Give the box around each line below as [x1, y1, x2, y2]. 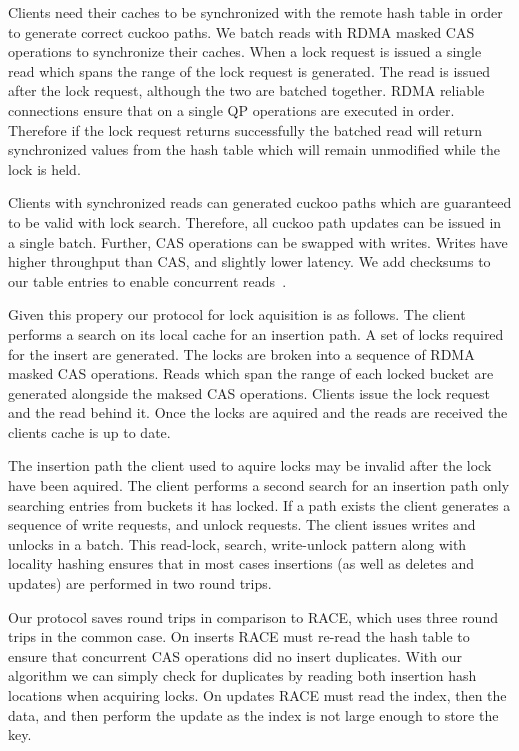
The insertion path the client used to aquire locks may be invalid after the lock [8, 455, 492, 476]
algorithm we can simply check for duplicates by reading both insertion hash [8, 665, 477, 686]
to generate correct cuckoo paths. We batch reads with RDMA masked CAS [8, 21, 475, 42]
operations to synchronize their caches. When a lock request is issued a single [8, 41, 482, 62]
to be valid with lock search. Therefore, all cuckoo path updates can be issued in [8, 211, 502, 232]
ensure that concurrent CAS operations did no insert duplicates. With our [8, 645, 463, 666]
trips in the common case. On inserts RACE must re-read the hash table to [8, 626, 470, 647]
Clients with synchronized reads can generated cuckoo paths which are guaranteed [8, 192, 512, 213]
